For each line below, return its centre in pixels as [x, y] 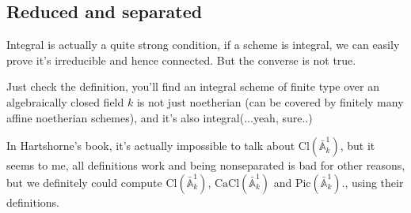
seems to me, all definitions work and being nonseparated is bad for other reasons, [206, 165]
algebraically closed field [65, 101]
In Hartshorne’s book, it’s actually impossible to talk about [151, 146]
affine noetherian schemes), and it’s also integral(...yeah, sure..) [160, 117]
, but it [358, 146]
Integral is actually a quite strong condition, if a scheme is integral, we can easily [203, 45]
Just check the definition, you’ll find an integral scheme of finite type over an [193, 86]
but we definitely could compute [84, 182]
